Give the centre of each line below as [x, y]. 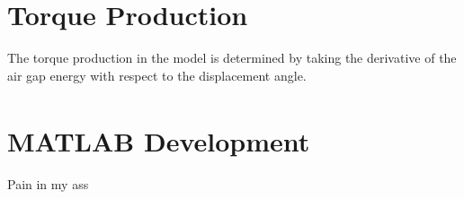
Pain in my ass [48, 183]
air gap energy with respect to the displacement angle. [157, 75]
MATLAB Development [159, 140]
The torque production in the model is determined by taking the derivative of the [232, 58]
